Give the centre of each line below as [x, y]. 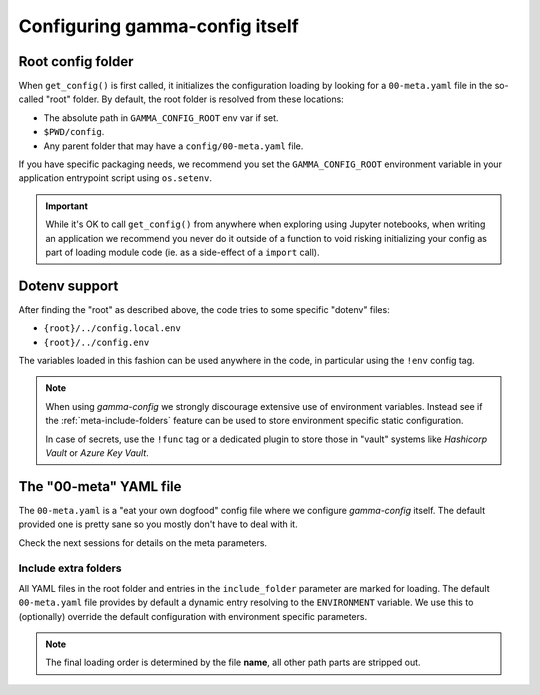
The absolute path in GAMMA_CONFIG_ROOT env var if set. [161, 117]
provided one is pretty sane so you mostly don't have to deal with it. [158, 524]
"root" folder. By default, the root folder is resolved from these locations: [194, 99]
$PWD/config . [74, 132]
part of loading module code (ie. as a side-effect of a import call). [182, 252]
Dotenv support [68, 285]
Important [67, 206]
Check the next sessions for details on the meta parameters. [143, 542]
